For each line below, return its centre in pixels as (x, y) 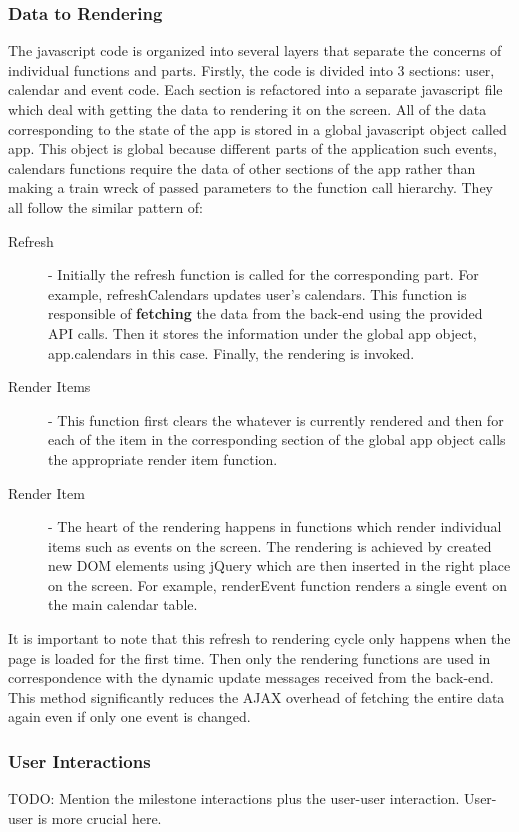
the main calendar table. (123, 604)
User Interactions (79, 760)
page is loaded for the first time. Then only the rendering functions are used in (249, 657)
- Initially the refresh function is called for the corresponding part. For (263, 274)
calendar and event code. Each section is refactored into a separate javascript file (255, 89)
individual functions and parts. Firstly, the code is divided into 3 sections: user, (251, 69)
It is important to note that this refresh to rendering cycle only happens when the (259, 638)
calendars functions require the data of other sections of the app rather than (242, 167)
